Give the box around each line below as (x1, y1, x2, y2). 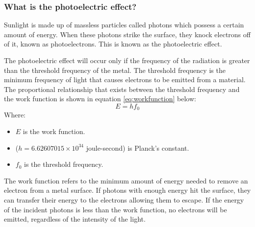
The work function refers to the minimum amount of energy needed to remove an (4, 175, 248, 185)
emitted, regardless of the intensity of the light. (4, 214, 146, 224)
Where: (4, 110, 25, 120)
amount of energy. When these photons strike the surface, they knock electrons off (4, 29, 251, 39)
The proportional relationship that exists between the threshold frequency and (4, 84, 240, 94)
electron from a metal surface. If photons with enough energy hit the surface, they (4, 185, 251, 195)
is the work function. (23, 126, 85, 136)
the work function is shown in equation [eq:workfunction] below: (4, 93, 196, 104)
